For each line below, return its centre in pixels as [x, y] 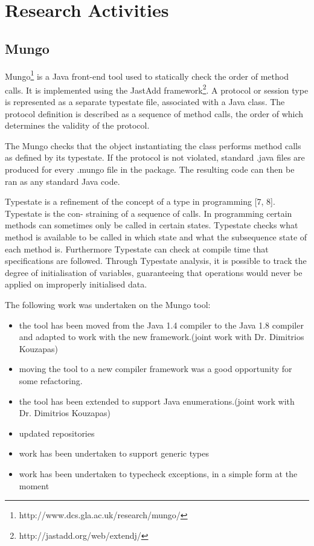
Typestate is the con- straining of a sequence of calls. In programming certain [149, 213]
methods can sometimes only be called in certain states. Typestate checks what [152, 225]
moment [34, 485]
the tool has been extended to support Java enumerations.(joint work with [157, 401]
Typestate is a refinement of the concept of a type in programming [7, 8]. [140, 201]
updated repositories [57, 433]
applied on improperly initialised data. [76, 284]
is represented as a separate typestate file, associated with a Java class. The [145, 102]
